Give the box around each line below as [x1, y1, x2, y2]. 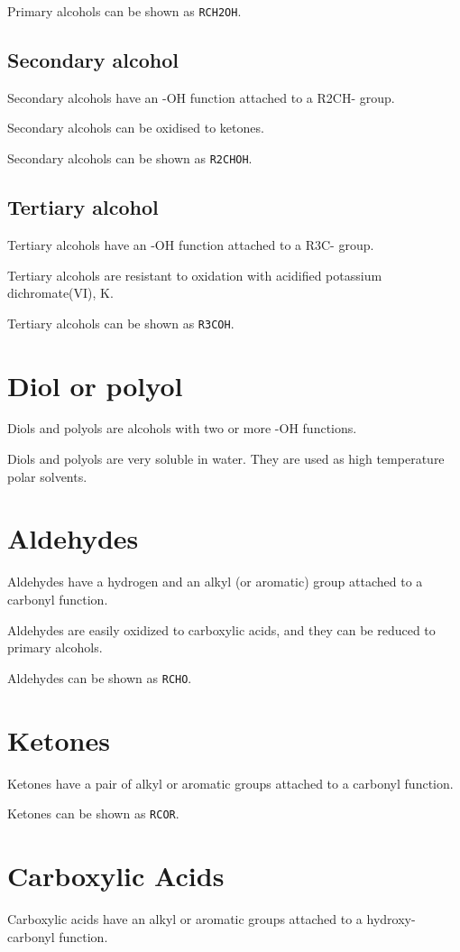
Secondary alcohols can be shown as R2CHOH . [7, 149, 253, 168]
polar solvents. [7, 467, 87, 485]
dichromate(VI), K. [7, 283, 114, 302]
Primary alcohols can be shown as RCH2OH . [7, 2, 242, 20]
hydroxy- [366, 909, 416, 928]
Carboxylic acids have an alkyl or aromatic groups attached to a [7, 909, 363, 928]
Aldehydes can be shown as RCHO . [7, 668, 192, 687]
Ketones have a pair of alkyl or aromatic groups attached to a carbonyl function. [7, 773, 454, 792]
